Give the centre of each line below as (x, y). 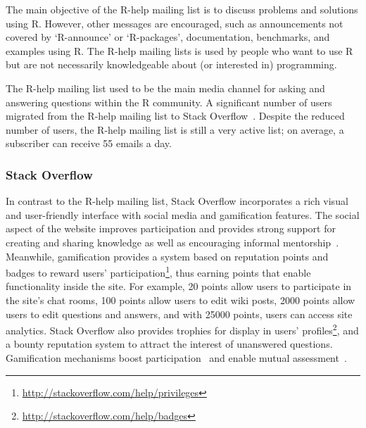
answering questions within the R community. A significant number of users (169, 102)
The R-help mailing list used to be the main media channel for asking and (165, 88)
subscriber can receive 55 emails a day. (89, 143)
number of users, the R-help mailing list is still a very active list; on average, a (175, 129)
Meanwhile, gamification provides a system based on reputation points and (167, 256)
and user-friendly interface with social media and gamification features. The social (183, 214)
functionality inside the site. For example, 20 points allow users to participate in (179, 286)
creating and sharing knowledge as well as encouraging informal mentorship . (172, 242)
